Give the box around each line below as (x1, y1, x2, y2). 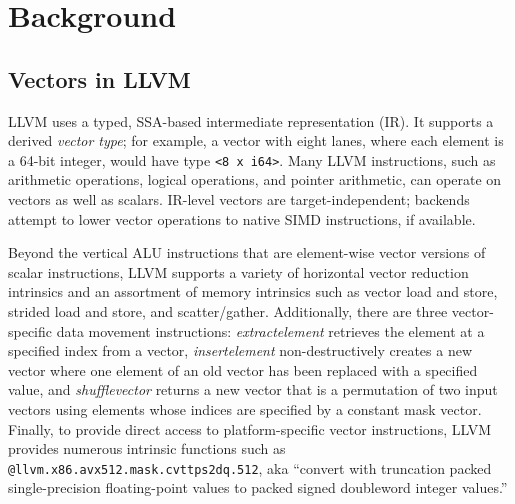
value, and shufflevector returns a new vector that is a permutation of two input (8, 379, 498, 400)
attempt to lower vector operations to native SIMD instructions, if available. (8, 208, 476, 229)
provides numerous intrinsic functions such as (8, 438, 286, 459)
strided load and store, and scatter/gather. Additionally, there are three (8, 300, 448, 321)
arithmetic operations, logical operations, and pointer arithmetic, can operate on (8, 169, 502, 190)
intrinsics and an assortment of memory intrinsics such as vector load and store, (8, 281, 498, 302)
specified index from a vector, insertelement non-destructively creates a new (8, 340, 473, 361)
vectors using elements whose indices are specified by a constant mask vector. (8, 398, 482, 419)
